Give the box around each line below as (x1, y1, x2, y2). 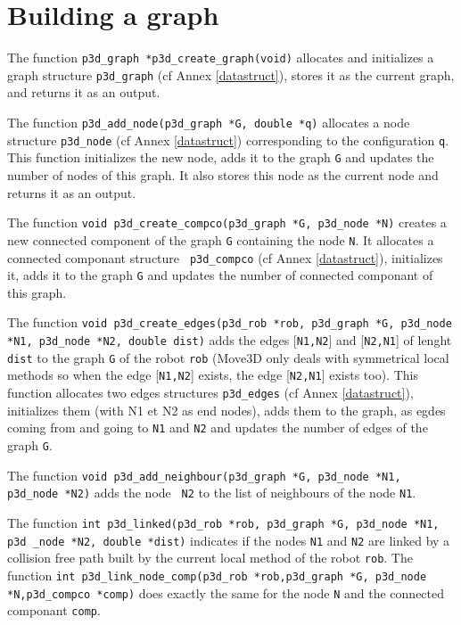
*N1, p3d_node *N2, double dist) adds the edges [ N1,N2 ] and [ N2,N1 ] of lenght (7, 331, 452, 350)
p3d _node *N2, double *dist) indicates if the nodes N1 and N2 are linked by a (7, 530, 450, 549)
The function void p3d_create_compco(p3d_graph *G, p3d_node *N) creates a (7, 213, 447, 232)
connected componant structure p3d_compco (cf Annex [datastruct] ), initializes (7, 248, 443, 267)
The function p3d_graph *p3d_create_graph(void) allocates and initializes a (7, 48, 434, 67)
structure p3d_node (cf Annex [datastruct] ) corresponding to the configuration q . (7, 130, 449, 149)
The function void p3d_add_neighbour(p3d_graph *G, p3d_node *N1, (7, 465, 401, 484)
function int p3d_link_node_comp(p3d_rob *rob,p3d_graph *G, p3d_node (7, 565, 427, 584)
